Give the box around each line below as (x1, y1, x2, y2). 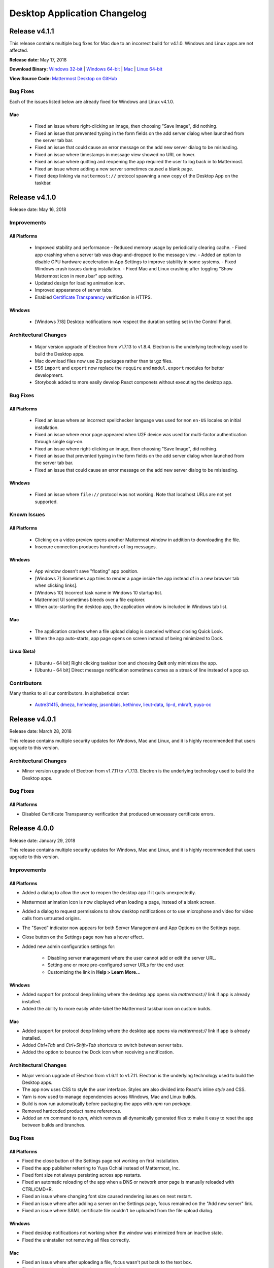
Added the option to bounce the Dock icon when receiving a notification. (22, 1049, 175, 1055)
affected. (9, 47, 28, 53)
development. (35, 372, 63, 378)
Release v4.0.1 (9, 715, 56, 724)
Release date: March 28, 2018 (9, 728, 72, 734)
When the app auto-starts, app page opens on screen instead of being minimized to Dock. (35, 636, 224, 642)
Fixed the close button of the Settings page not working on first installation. (22, 1158, 180, 1164)
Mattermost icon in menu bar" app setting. (35, 273, 124, 279)
